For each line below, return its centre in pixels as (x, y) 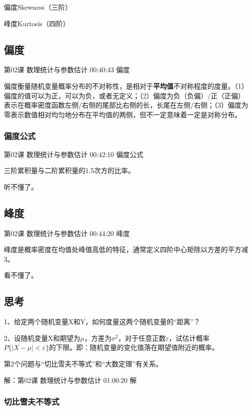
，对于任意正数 (142, 338)
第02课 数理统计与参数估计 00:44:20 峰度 (67, 233)
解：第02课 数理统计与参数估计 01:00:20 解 (70, 380)
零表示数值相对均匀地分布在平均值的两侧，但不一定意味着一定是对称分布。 (123, 114)
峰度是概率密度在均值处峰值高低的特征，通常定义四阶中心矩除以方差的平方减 (126, 249)
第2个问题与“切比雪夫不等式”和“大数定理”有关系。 (83, 363)
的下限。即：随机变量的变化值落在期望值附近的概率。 (134, 347)
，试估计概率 (189, 338)
